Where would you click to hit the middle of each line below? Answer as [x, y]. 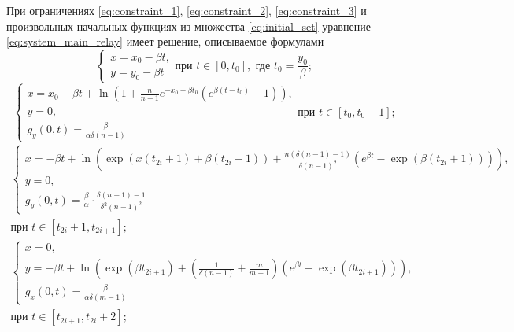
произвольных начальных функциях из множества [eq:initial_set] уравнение [189, 26]
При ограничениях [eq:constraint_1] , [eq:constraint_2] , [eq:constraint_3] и [187, 10]
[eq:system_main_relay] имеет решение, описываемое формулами [165, 41]
